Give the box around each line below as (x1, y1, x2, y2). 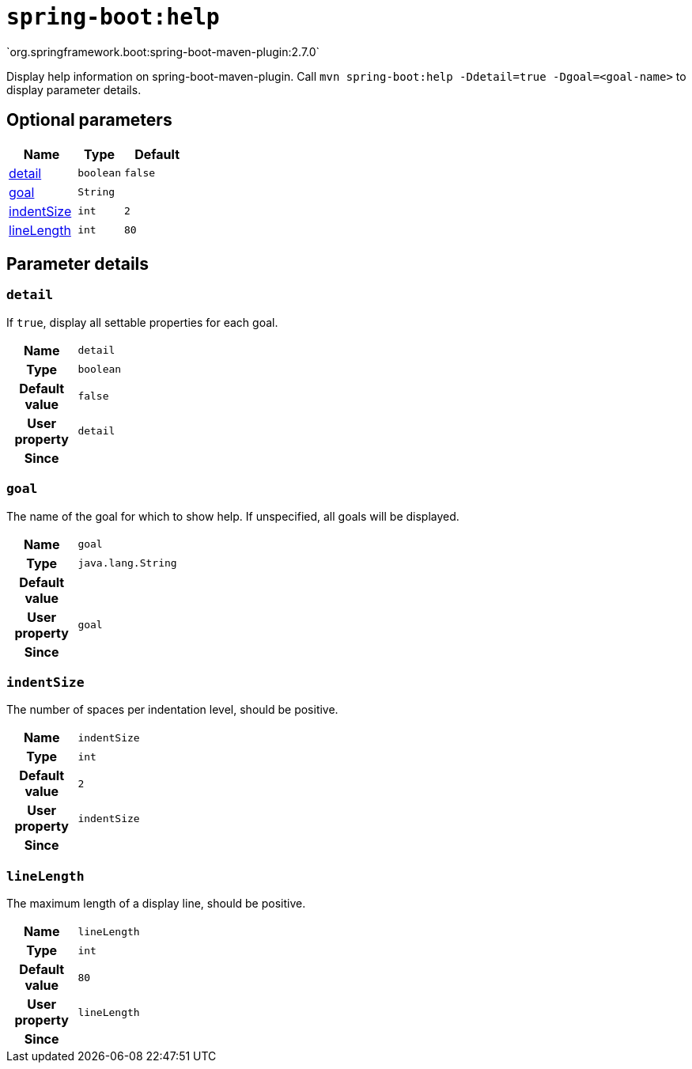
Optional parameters (6, 110, 172, 131)
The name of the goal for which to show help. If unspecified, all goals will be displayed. (6, 509, 459, 523)
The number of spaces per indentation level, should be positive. (6, 703, 338, 717)
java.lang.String (78, 557, 177, 570)
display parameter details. (6, 82, 142, 97)
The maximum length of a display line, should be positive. (6, 897, 306, 911)
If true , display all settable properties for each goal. (6, 315, 278, 329)
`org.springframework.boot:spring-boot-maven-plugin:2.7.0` (6, 44, 320, 59)
